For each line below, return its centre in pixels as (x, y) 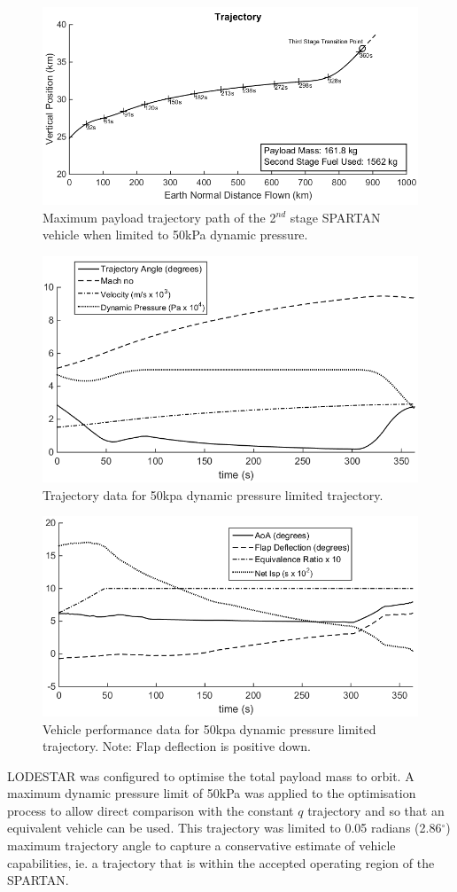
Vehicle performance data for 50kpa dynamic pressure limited (209, 728)
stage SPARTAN (335, 217)
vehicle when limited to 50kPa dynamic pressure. (175, 235)
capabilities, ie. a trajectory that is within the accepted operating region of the (221, 862)
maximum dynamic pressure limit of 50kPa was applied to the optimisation (212, 793)
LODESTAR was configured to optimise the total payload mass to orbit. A (211, 775)
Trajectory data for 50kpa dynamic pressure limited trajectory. (213, 494)
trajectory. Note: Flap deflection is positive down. (177, 746)
